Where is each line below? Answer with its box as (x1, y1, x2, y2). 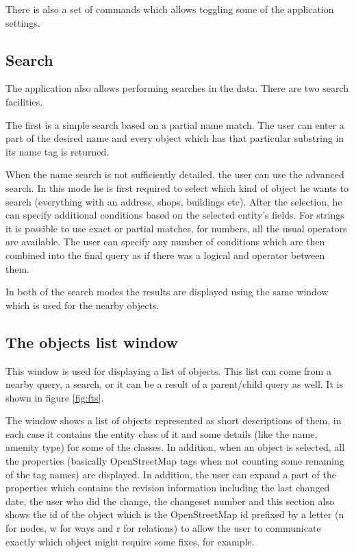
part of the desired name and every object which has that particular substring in (5, 131, 344, 145)
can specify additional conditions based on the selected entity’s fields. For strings (5, 208, 344, 222)
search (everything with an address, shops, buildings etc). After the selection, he (5, 194, 342, 208)
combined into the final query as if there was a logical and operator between (5, 247, 325, 262)
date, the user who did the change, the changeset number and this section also (5, 493, 334, 508)
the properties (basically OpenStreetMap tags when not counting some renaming (5, 454, 344, 468)
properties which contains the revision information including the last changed (5, 480, 330, 495)
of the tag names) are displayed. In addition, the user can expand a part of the (5, 467, 336, 481)
